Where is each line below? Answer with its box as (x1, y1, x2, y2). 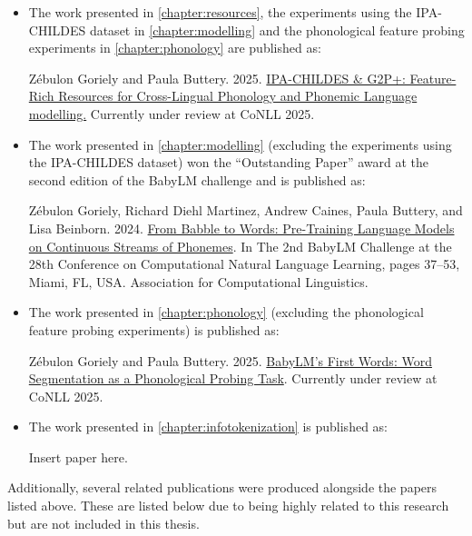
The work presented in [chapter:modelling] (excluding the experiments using (28, 134, 452, 154)
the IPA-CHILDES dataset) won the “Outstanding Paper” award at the (28, 153, 429, 172)
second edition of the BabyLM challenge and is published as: (28, 170, 366, 189)
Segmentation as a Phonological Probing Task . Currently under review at (28, 369, 438, 388)
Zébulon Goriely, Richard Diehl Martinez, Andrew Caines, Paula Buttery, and (28, 201, 463, 220)
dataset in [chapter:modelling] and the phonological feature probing (89, 20, 465, 39)
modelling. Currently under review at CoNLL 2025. (28, 104, 315, 123)
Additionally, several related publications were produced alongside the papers (7, 478, 438, 497)
